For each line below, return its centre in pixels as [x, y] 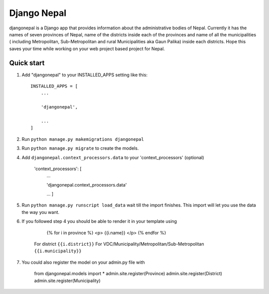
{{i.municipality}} [58, 251]
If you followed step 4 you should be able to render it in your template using [99, 221]
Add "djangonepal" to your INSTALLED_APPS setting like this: [85, 75]
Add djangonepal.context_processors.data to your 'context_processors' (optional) [113, 157]
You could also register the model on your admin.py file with [83, 262]
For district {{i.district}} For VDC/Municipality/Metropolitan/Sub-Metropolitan [119, 244]
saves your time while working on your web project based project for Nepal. [87, 49]
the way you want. [41, 212]
